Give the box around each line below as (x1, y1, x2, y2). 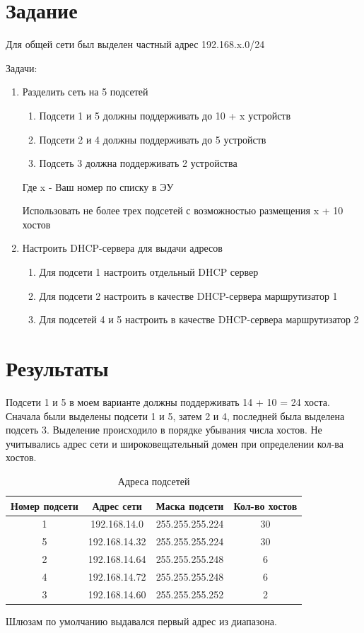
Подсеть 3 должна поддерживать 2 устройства (39, 156, 237, 170)
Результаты (6, 354, 109, 383)
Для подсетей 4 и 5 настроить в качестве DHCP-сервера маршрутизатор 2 (39, 312, 359, 327)
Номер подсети (11, 498, 78, 513)
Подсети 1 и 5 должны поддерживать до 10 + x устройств (39, 108, 291, 122)
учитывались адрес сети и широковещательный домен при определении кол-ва (6, 436, 344, 451)
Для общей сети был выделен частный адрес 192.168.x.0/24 (6, 37, 265, 52)
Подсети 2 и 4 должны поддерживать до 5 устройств (39, 132, 266, 146)
